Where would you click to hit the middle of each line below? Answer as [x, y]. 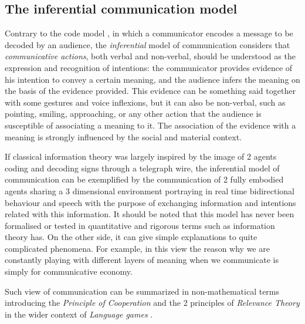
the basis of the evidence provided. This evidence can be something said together [150, 91]
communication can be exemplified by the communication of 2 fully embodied [144, 179]
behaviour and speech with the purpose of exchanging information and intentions [150, 202]
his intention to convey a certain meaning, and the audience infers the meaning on [152, 79]
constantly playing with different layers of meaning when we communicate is [142, 260]
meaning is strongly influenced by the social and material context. [123, 136]
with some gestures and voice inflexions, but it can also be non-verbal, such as [145, 102]
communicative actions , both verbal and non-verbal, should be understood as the [150, 56]
